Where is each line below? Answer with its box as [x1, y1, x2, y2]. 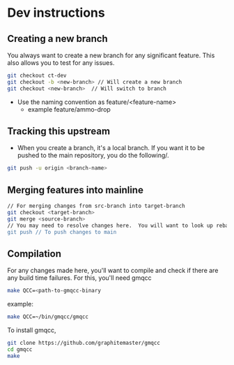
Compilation [7, 248, 61, 260]
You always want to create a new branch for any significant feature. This [7, 51, 215, 59]
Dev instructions [7, 5, 106, 21]
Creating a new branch [7, 33, 108, 45]
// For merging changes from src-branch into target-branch [7, 202, 186, 210]
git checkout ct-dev [7, 72, 68, 79]
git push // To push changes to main [7, 228, 117, 235]
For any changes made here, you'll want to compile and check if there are [7, 267, 219, 275]
